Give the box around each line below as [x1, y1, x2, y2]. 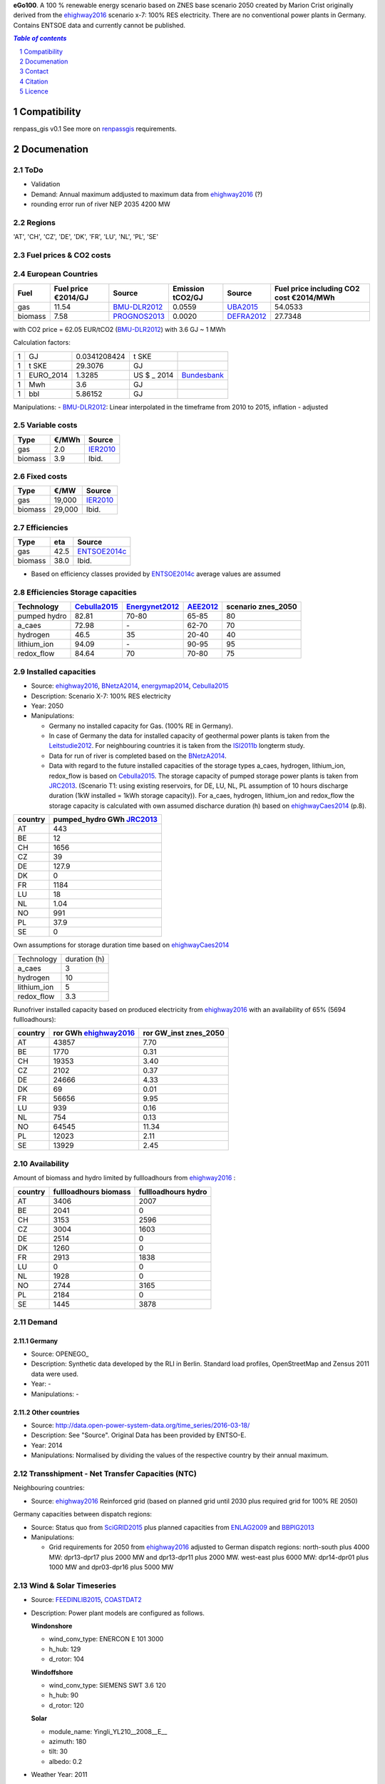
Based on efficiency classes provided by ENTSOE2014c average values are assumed [31, 569, 281, 578]
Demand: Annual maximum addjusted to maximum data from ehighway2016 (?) [31, 190, 263, 198]
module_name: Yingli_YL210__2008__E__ [48, 1727, 168, 1735]
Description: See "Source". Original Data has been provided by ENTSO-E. [31, 1431, 247, 1439]
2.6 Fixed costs [13, 472, 68, 482]
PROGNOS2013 [113, 311, 165, 321]
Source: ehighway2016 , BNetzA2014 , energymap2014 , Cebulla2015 [31, 681, 229, 690]
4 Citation [19, 77, 48, 86]
